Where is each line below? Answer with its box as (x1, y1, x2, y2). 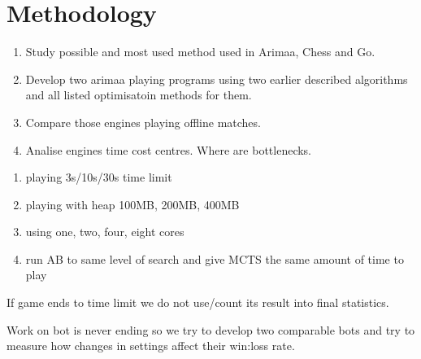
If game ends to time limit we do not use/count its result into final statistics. (7, 294, 389, 311)
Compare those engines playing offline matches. (25, 113, 261, 130)
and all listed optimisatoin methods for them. (25, 86, 252, 103)
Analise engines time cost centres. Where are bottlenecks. (25, 141, 312, 158)
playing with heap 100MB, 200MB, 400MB (25, 195, 240, 212)
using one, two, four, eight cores (25, 223, 184, 240)
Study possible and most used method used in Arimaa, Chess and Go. (25, 43, 375, 60)
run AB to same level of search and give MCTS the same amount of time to (25, 250, 404, 267)
